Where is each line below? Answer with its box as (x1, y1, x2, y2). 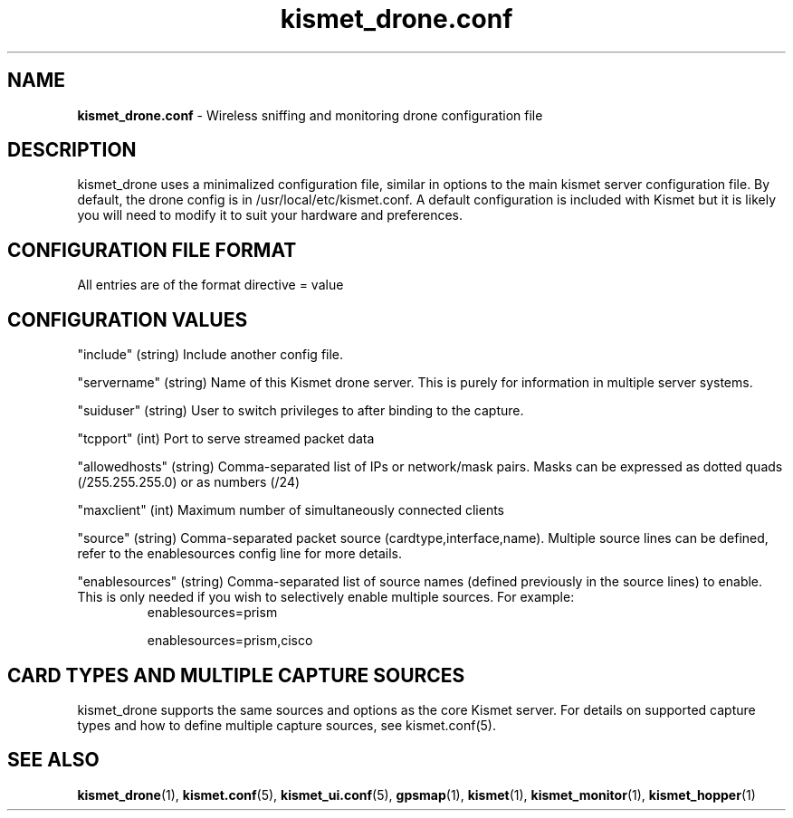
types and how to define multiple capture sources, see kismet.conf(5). (77, 717, 496, 733)
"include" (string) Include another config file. (77, 347, 344, 363)
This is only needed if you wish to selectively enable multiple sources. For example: (77, 589, 575, 605)
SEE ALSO (7, 748, 100, 772)
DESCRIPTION (7, 138, 137, 162)
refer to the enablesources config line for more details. (77, 546, 403, 562)
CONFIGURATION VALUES (7, 308, 248, 331)
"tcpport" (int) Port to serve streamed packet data (77, 431, 375, 447)
